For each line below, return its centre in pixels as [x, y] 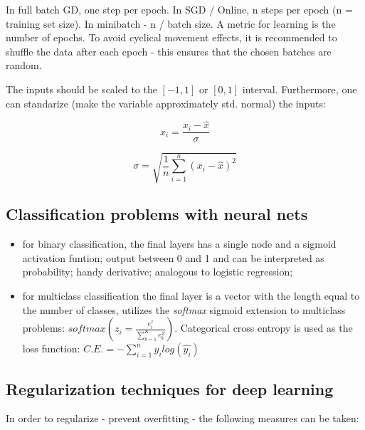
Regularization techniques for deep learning [170, 388]
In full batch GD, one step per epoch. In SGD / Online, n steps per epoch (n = [179, 9]
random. [24, 65]
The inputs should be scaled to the [81, 89]
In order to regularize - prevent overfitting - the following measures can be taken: [182, 418]
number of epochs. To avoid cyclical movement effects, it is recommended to [171, 37]
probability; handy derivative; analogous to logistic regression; [158, 272]
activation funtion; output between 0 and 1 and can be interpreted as [173, 257]
